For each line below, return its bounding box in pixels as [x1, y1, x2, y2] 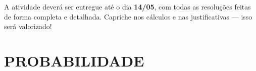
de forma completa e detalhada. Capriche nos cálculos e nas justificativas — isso [4, 11, 252, 21]
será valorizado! [4, 21, 52, 31]
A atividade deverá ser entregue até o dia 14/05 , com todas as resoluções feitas [4, 1, 251, 12]
